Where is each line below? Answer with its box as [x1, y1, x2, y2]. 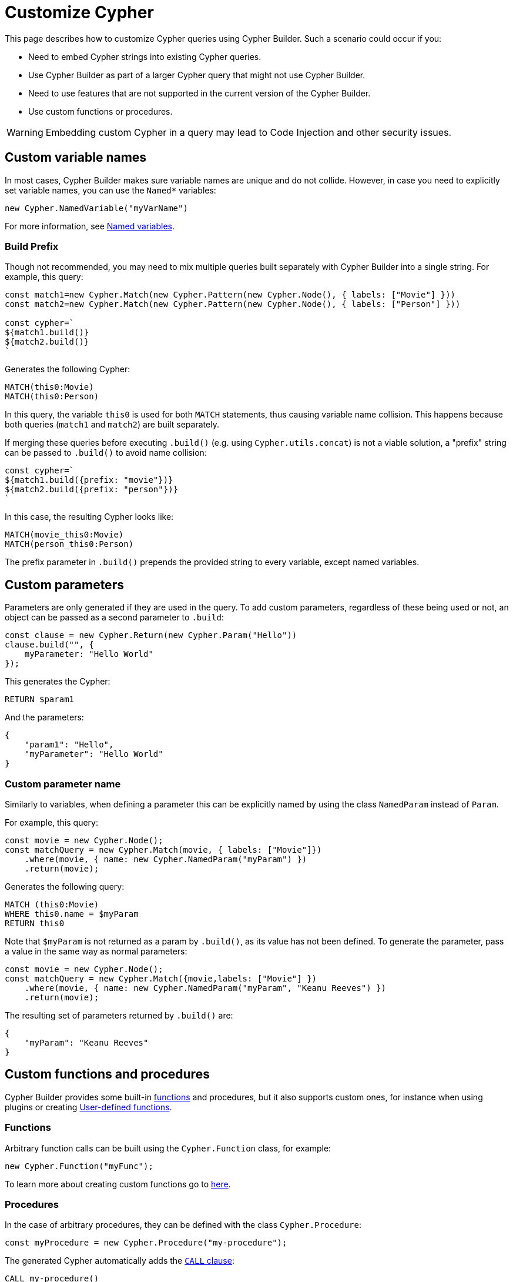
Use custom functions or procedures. [28, 106, 173, 116]
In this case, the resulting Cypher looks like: [5, 512, 174, 522]
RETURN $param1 [5, 695, 75, 705]
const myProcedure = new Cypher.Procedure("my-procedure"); [5, 1238, 287, 1248]
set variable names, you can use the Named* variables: [5, 185, 216, 195]
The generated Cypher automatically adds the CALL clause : [5, 1256, 234, 1266]
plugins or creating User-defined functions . [5, 1101, 172, 1112]
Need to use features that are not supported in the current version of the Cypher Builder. [28, 88, 371, 98]
